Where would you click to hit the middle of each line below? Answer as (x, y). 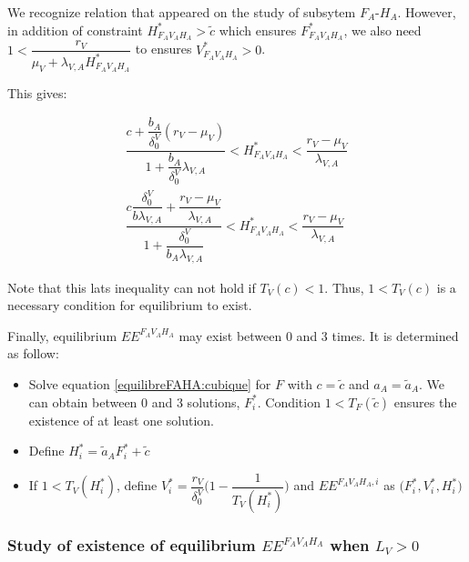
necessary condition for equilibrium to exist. (130, 305)
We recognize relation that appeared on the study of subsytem (182, 12)
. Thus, (344, 287)
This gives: (37, 92)
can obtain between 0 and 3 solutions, (134, 401)
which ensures (258, 30)
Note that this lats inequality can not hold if (132, 287)
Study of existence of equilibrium (132, 544)
